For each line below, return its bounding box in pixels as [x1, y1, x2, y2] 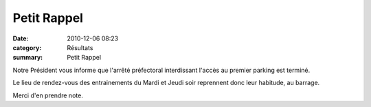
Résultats [67, 43, 93, 51]
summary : [12, 53, 43, 62]
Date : [12, 34, 29, 43]
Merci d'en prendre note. [12, 91, 84, 99]
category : [12, 43, 42, 51]
